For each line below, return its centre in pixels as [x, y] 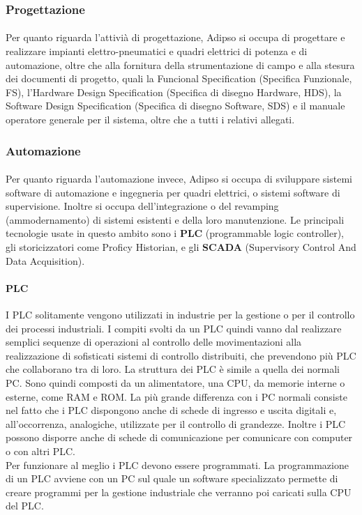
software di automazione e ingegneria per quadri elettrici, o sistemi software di [173, 192]
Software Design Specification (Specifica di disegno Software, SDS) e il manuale [175, 106]
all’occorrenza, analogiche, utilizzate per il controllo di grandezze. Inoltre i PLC [176, 423]
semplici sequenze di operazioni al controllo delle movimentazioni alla [154, 342]
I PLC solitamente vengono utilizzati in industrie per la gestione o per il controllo [180, 314]
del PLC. [25, 506]
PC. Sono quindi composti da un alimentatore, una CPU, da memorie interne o [175, 382]
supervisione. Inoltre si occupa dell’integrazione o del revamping [142, 206]
